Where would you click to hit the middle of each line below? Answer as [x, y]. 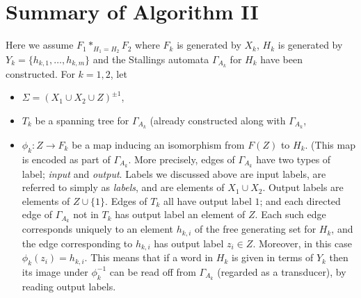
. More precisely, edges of [182, 159]
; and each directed [300, 200]
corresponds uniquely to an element [98, 229]
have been [281, 59]
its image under [55, 271]
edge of [37, 214]
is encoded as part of [66, 159]
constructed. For [40, 73]
